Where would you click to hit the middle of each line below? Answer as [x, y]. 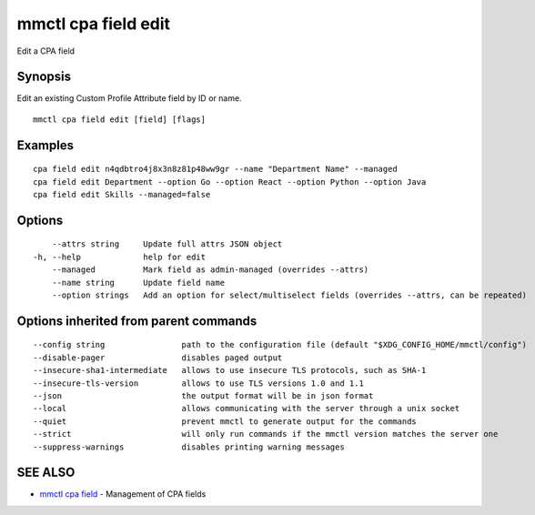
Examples [45, 145]
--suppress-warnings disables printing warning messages [189, 447]
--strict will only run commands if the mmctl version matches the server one [266, 434]
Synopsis [44, 77]
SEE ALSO [46, 473]
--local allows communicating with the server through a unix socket [247, 409]
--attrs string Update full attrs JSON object [167, 244]
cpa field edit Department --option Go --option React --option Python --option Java [230, 182]
